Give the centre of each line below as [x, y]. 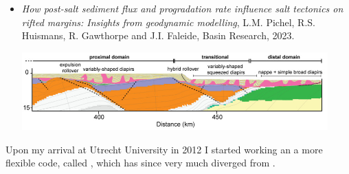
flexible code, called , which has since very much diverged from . [140, 163]
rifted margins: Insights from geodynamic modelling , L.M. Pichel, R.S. [168, 22]
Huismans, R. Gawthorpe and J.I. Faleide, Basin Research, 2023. [158, 35]
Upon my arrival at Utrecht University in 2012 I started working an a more [164, 149]
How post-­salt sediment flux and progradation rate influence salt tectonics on [182, 8]
